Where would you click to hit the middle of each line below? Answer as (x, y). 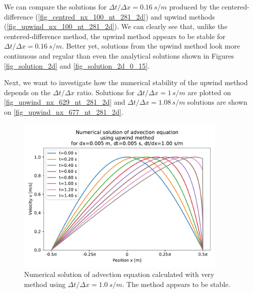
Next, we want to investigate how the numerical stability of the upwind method (126, 82)
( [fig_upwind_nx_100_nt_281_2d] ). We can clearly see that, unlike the (116, 26)
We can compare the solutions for (55, 7)
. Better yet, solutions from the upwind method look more (151, 46)
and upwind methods (183, 16)
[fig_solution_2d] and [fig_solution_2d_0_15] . (77, 65)
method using (45, 284)
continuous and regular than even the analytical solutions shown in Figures (119, 55)
